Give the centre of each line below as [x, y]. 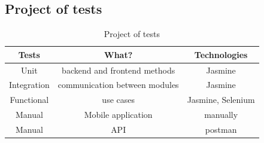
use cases [118, 100]
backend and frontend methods [119, 70]
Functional [29, 100]
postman [221, 130]
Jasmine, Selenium [221, 100]
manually [221, 115]
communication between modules [118, 85]
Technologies [221, 54]
